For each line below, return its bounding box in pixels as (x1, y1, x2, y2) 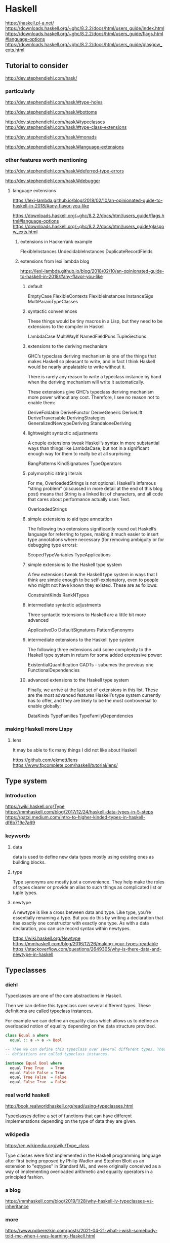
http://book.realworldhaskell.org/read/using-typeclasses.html (5, 1103, 134, 1109)
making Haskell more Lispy (5, 726, 73, 733)
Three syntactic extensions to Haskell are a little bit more (27, 612, 146, 618)
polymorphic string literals (27, 470, 82, 477)
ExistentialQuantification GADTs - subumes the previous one (27, 662, 154, 668)
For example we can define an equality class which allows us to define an (5, 1018, 158, 1024)
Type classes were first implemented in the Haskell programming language (5, 1152, 161, 1158)
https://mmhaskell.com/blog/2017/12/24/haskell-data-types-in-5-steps (5, 809, 153, 815)
